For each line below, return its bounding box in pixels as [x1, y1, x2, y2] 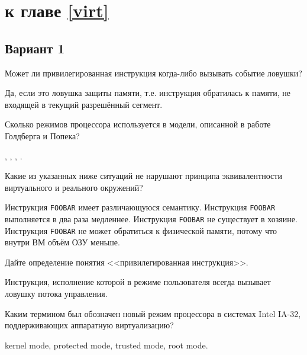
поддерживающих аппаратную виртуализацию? [5, 319, 174, 331]
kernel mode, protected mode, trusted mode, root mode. [5, 338, 208, 351]
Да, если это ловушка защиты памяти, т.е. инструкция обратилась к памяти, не [5, 87, 290, 99]
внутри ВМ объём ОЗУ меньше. [5, 236, 120, 248]
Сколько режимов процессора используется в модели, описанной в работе [5, 118, 271, 130]
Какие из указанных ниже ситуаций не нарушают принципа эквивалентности [5, 169, 282, 182]
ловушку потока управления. [5, 287, 108, 300]
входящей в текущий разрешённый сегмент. [5, 98, 163, 110]
